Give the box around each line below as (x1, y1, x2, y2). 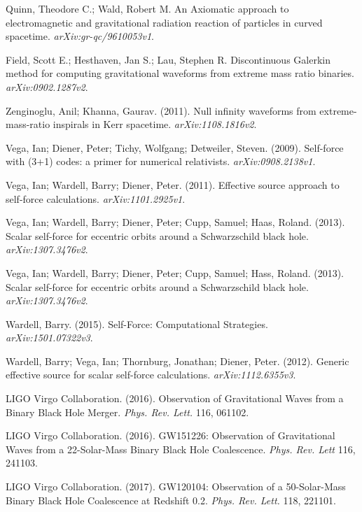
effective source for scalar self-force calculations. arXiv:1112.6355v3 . (6, 367, 296, 382)
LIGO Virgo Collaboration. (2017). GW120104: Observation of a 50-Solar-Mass (6, 479, 346, 494)
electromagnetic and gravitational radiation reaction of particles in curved (6, 15, 323, 29)
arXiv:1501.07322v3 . (6, 330, 93, 345)
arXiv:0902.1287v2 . (6, 79, 88, 94)
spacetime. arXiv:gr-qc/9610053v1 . (6, 29, 154, 43)
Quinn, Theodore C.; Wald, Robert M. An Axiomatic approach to (6, 1, 289, 15)
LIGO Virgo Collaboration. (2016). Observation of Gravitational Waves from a (6, 391, 344, 406)
